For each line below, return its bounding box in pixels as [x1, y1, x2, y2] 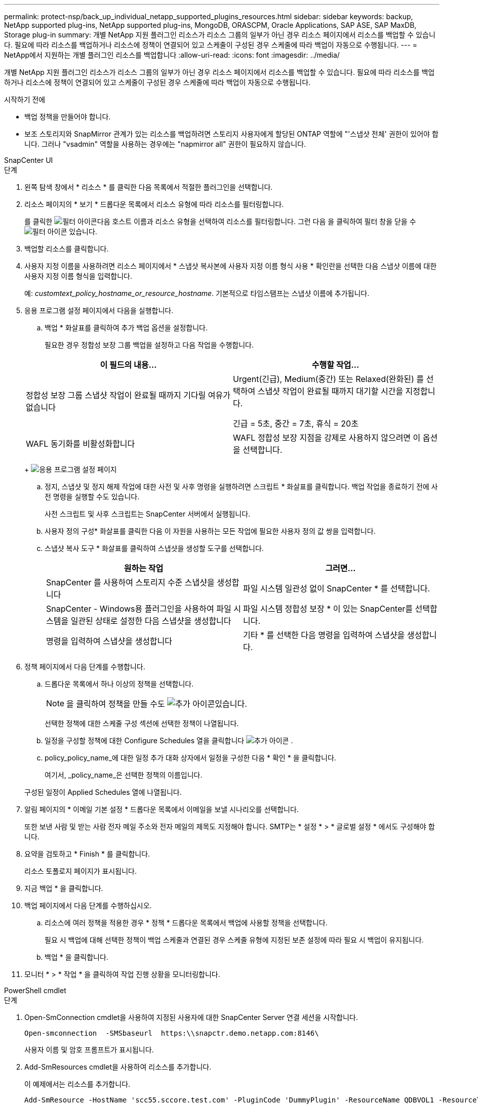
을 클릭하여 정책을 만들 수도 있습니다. [66, 699, 247, 709]
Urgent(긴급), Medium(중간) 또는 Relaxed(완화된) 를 [233, 374, 424, 384]
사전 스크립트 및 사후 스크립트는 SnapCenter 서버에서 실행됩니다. [45, 509, 251, 518]
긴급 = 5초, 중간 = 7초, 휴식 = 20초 [233, 418, 358, 429]
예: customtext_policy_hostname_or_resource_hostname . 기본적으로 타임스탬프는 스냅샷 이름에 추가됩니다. [24, 289, 370, 297]
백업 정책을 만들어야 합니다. [24, 112, 111, 121]
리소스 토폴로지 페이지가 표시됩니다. [24, 867, 137, 875]
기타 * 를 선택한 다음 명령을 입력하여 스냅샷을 [243, 630, 405, 640]
